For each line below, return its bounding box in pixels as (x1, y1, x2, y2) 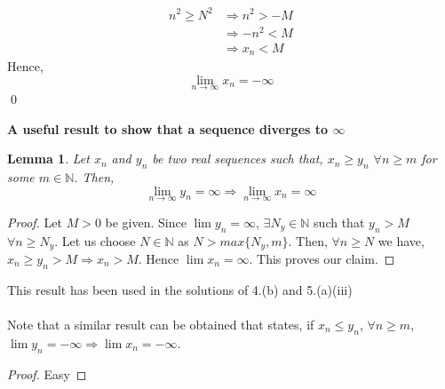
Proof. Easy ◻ (7, 364, 87, 383)
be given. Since (105, 212, 187, 231)
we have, (377, 231, 425, 250)
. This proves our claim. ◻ (249, 249, 395, 267)
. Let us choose (54, 231, 136, 250)
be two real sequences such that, (152, 149, 323, 168)
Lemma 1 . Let (7, 149, 90, 168)
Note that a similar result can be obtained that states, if (7, 314, 314, 333)
